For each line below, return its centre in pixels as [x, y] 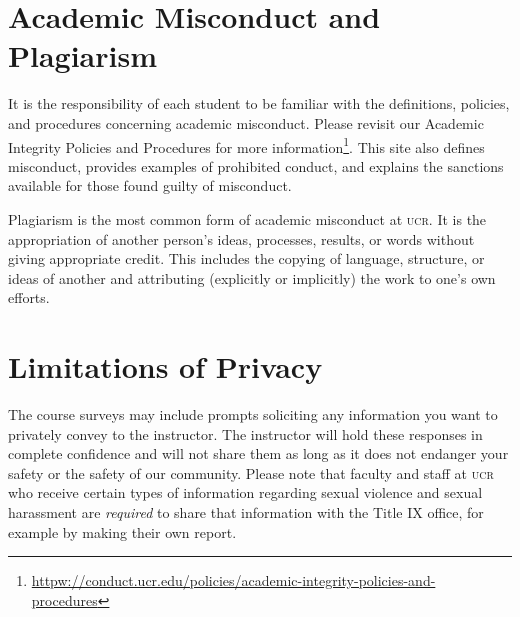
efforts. [29, 297]
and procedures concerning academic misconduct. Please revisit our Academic [246, 122]
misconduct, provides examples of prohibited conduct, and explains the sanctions [256, 165]
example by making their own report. [122, 531]
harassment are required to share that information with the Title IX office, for [246, 512]
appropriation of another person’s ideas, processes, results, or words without [241, 238]
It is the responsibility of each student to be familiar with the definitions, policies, [259, 103]
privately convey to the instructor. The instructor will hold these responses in [245, 433]
